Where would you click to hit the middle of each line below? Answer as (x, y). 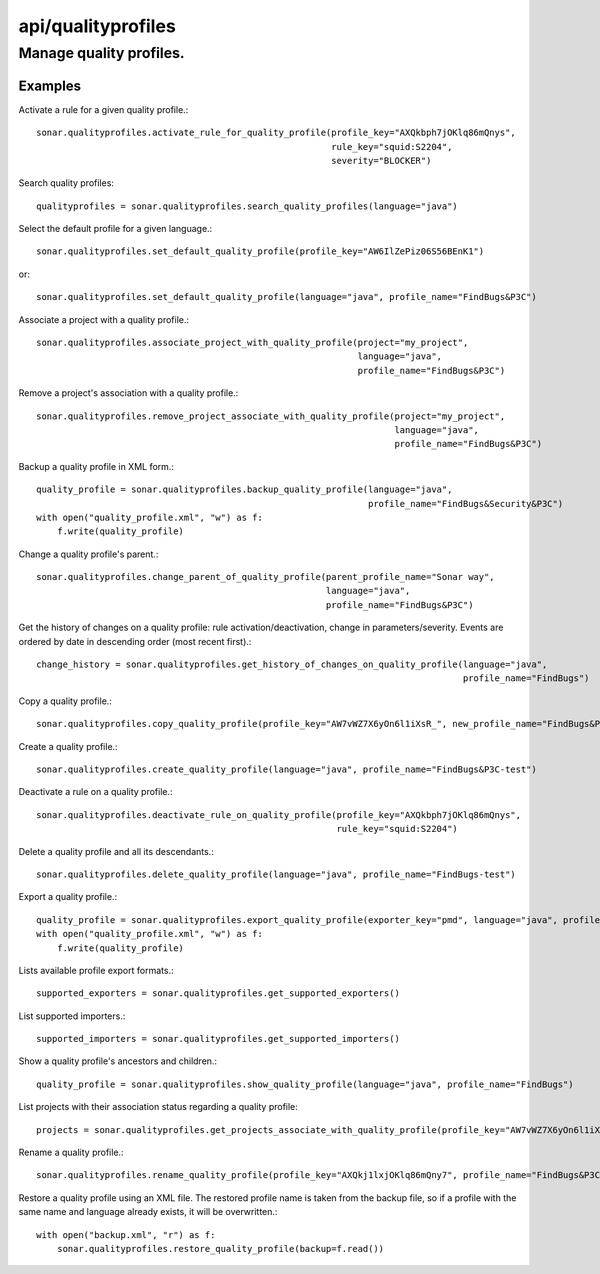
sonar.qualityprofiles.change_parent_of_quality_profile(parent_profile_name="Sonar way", (265, 577)
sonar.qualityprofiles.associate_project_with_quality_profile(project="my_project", (252, 343)
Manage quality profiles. (101, 53)
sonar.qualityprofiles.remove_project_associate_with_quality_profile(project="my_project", (271, 416)
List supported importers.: (72, 1016)
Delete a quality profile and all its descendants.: (116, 851)
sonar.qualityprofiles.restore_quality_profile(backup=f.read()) (220, 1248)
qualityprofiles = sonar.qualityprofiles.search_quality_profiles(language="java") (247, 206)
